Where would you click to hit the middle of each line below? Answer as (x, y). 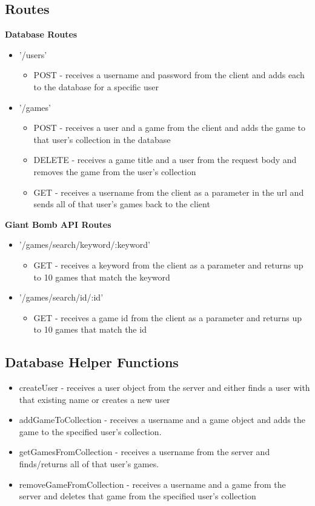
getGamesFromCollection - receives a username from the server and (144, 452)
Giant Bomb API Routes (58, 224)
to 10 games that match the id (90, 329)
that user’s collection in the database (102, 139)
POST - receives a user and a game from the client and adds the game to (170, 128)
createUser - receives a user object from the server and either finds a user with (164, 388)
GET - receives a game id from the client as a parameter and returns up (168, 317)
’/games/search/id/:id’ (61, 297)
